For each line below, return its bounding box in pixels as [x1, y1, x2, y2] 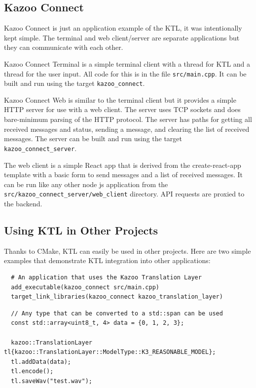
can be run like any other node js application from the [4, 179, 168, 189]
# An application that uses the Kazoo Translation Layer [11, 273, 202, 281]
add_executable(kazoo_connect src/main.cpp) [11, 283, 159, 291]
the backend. [4, 198, 42, 208]
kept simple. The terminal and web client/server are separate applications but [4, 32, 240, 42]
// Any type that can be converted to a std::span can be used [11, 310, 223, 317]
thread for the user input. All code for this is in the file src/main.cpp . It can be [4, 68, 247, 78]
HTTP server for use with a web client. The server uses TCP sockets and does [4, 104, 241, 115]
